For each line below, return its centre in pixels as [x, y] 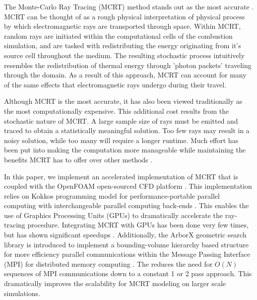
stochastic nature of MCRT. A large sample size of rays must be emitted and [121, 120]
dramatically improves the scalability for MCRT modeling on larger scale [115, 283]
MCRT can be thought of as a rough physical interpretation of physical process [125, 16]
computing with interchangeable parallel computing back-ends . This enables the [127, 205]
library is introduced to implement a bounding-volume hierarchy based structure [126, 244]
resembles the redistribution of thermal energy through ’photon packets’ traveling [128, 65]
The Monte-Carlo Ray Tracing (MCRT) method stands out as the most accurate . [129, 6]
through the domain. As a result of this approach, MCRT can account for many [125, 75]
